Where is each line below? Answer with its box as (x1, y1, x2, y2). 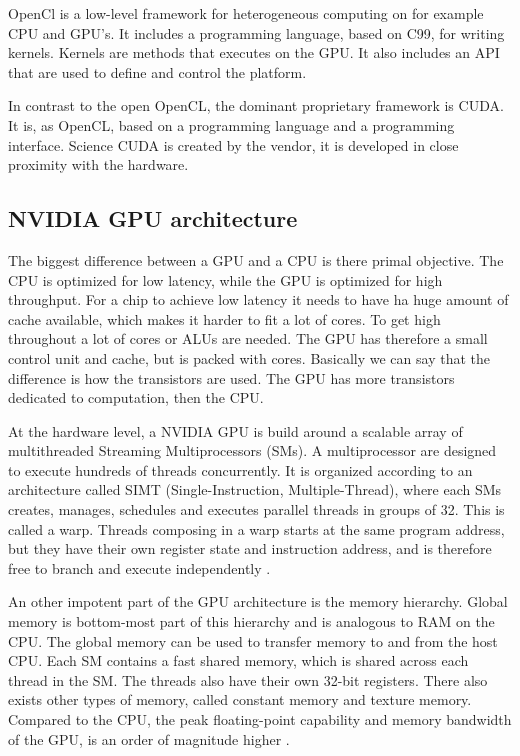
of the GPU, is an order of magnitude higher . (8, 728, 290, 749)
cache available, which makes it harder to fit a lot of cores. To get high (8, 308, 441, 329)
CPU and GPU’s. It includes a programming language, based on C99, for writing (8, 22, 505, 43)
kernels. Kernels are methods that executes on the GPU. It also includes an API (8, 42, 500, 63)
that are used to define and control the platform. (8, 61, 307, 82)
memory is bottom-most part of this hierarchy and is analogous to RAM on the (8, 611, 495, 632)
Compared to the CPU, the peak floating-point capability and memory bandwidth (8, 709, 512, 730)
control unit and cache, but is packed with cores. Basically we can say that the (8, 347, 490, 368)
